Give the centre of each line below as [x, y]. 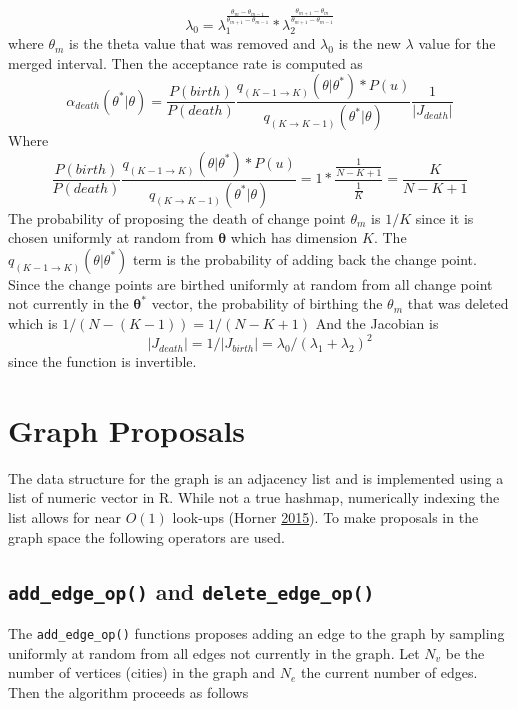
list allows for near [65, 516]
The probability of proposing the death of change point [177, 217]
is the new [369, 43]
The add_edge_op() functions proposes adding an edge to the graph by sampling [256, 632]
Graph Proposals [127, 429]
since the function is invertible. [102, 361]
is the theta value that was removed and [192, 43]
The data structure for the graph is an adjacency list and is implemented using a [256, 477]
